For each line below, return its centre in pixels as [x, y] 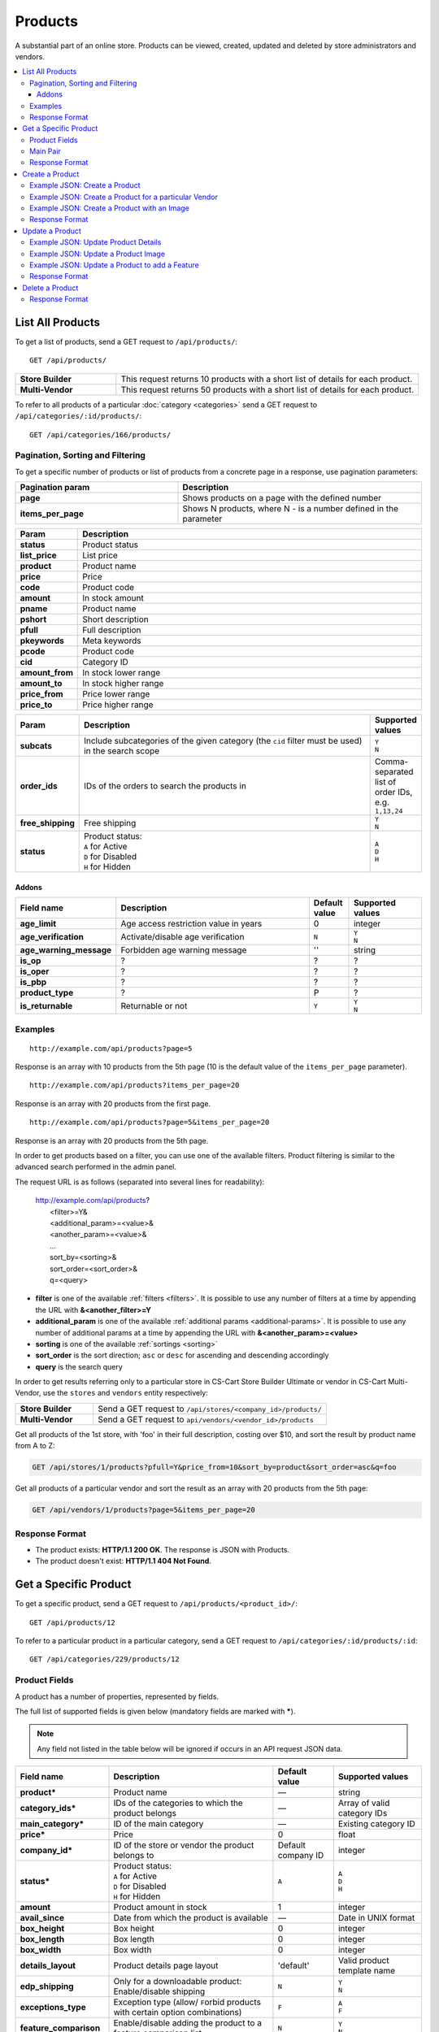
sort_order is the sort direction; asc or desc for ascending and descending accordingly [182, 1355]
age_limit [38, 924]
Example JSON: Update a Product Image [98, 254]
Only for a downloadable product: [178, 1982]
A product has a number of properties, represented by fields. [117, 1696]
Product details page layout [166, 1965]
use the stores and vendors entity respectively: [126, 1393]
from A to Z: [35, 1446]
